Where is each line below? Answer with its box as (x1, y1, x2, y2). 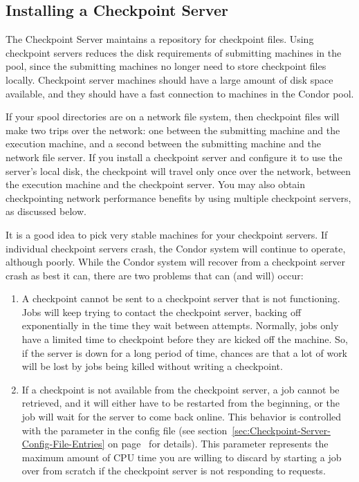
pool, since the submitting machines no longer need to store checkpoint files (6, 59, 326, 73)
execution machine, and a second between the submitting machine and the (6, 136, 321, 151)
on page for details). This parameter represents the (107, 436, 329, 451)
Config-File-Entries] (21, 436, 105, 451)
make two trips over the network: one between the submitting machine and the (6, 122, 340, 137)
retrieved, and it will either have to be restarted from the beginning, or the (21, 396, 340, 410)
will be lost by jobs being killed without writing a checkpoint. (21, 359, 283, 373)
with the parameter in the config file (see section (21, 423, 228, 437)
